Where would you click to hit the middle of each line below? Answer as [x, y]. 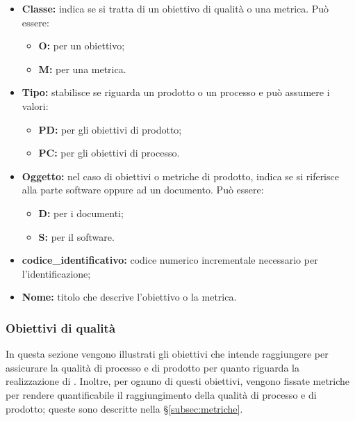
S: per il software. [76, 236]
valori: [35, 105]
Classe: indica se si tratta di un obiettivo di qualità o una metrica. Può [175, 8]
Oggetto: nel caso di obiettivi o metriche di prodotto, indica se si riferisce [180, 176]
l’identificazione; [56, 273]
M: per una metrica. [82, 69]
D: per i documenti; [81, 213]
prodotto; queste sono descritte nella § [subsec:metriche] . [124, 408]
